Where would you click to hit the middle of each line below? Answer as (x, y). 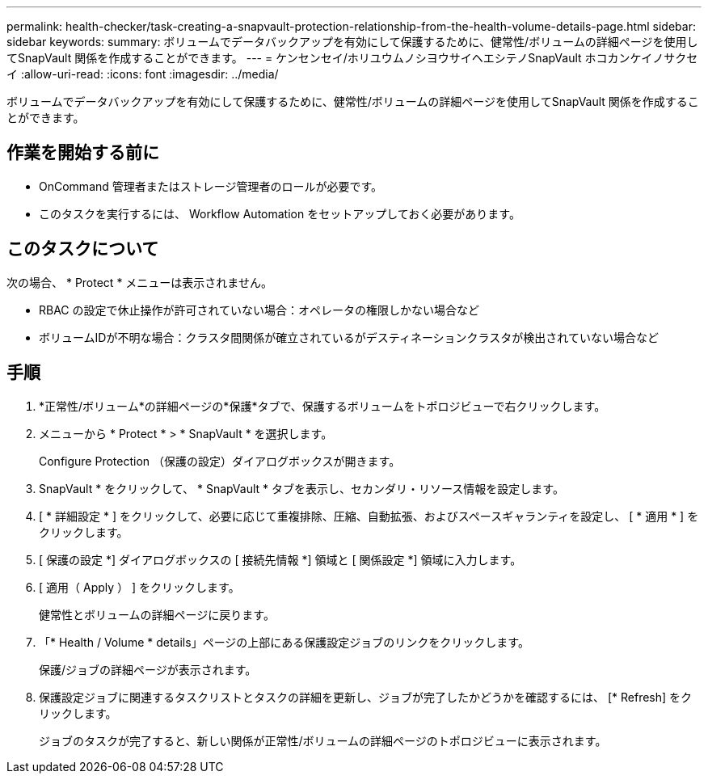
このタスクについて (83, 249)
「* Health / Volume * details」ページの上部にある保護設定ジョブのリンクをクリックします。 (284, 642)
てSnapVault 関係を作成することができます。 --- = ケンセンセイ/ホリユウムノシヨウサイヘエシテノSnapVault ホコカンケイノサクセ (352, 58)
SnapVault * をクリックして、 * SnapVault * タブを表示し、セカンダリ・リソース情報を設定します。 (301, 488)
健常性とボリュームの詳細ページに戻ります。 (157, 614)
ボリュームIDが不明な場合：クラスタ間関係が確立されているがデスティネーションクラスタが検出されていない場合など (349, 337)
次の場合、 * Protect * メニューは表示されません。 (139, 282)
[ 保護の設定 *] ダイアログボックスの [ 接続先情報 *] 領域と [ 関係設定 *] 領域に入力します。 (280, 559)
